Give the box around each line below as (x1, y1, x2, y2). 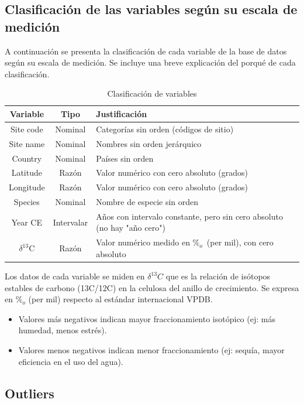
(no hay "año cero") (96, 221, 165, 234)
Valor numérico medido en (96, 236, 190, 248)
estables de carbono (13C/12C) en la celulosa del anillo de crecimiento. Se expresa (5, 281, 299, 293)
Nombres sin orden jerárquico (96, 137, 202, 149)
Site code (11, 122, 43, 135)
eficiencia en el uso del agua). (18, 355, 123, 367)
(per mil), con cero (206, 236, 274, 248)
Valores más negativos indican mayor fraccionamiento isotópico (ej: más (18, 312, 275, 325)
